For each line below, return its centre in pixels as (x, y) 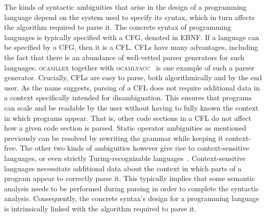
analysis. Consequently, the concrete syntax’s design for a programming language (132, 198)
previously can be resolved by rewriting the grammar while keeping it (114, 138)
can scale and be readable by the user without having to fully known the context (131, 107)
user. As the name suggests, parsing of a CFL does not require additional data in (132, 87)
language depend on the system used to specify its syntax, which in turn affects (129, 17)
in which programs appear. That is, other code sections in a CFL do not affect (128, 117)
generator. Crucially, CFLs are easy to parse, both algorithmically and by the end (133, 77)
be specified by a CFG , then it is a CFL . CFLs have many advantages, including (131, 47)
